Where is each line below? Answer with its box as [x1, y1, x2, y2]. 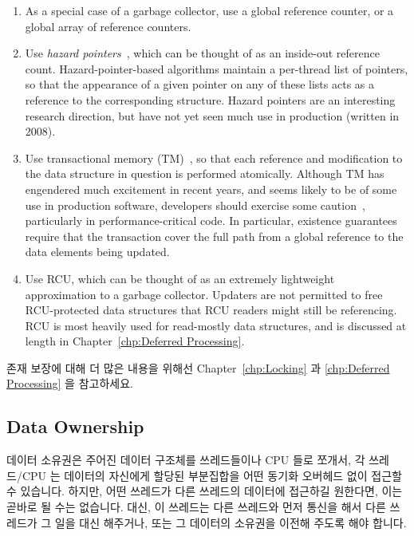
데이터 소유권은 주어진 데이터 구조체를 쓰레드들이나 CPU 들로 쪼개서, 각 [6, 451, 365, 468]
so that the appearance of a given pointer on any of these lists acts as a [25, 76, 375, 93]
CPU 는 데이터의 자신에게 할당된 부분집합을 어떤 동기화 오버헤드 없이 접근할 [22, 467, 402, 483]
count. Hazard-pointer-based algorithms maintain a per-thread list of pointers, [25, 60, 408, 77]
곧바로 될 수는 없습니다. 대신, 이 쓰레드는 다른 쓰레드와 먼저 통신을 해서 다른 [6, 499, 386, 515]
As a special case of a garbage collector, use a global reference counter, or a [25, 2, 394, 18]
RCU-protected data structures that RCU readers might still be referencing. [25, 301, 397, 318]
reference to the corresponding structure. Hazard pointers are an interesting [25, 91, 396, 108]
